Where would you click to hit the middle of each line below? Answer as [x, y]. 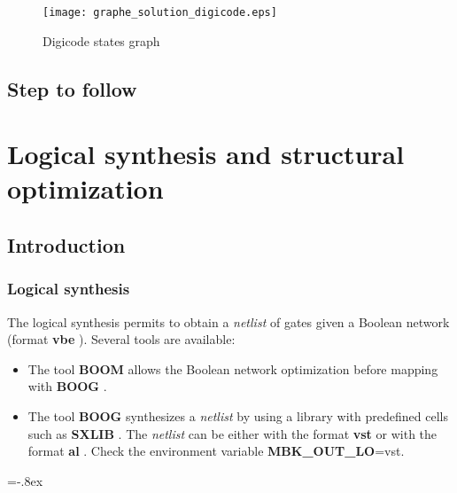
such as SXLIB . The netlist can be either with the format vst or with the [232, 433]
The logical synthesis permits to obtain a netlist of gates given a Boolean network [228, 321]
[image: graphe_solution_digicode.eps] [160, 12]
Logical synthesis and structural [206, 154]
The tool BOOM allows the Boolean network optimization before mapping [233, 368]
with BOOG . [67, 386]
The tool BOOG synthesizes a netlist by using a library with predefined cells [238, 415]
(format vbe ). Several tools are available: [121, 339]
